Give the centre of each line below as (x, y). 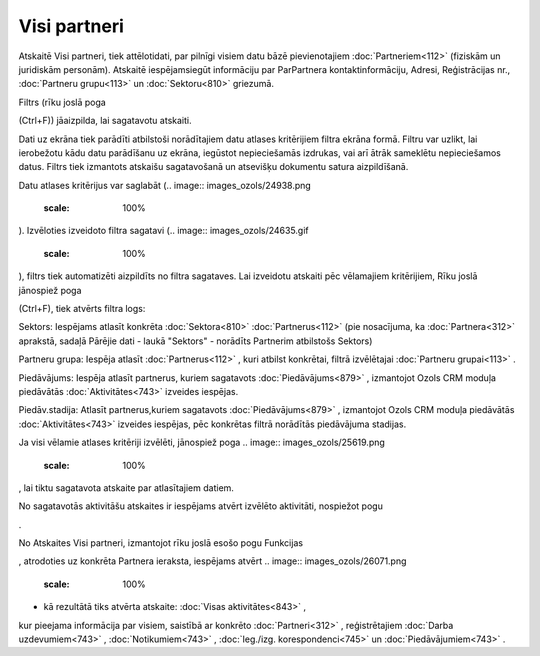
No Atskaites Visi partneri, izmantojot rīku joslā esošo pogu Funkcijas (161, 543)
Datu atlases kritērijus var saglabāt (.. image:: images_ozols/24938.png (165, 185)
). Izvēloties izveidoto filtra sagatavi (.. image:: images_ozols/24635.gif (163, 231)
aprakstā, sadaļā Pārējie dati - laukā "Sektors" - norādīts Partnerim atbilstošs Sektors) (195, 341)
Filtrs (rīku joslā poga (62, 102)
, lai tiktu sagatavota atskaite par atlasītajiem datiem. (126, 487)
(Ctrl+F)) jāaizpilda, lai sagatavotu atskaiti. (105, 121)
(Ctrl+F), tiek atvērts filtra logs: (82, 309)
